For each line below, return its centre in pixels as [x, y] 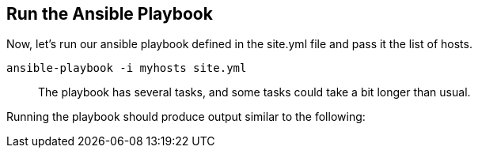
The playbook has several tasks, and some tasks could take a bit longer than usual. [254, 92]
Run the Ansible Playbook [110, 14]
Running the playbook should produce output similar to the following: [186, 117]
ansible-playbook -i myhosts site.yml [127, 68]
